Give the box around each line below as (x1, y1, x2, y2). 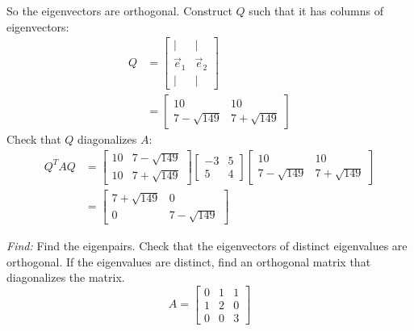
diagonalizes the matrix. (6, 269, 125, 286)
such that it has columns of (249, 2, 383, 19)
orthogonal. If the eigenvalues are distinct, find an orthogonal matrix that (6, 253, 371, 270)
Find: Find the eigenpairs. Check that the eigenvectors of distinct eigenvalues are (6, 237, 408, 253)
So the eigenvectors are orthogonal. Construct (6, 2, 232, 19)
